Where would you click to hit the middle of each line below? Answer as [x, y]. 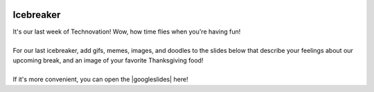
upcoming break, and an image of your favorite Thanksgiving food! [108, 60]
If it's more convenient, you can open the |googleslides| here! [100, 80]
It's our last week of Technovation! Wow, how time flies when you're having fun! [127, 32]
